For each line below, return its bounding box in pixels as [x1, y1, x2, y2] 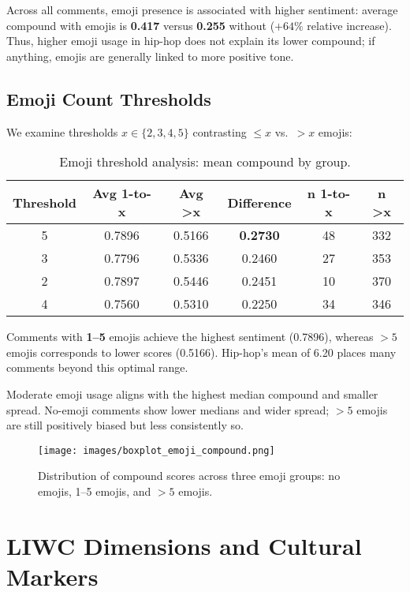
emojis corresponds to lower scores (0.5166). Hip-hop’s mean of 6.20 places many [6, 343, 397, 360]
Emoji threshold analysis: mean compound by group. [59, 152, 351, 171]
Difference [227, 193, 292, 212]
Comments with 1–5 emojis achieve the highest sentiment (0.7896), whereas [6, 328, 374, 345]
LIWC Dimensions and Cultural [6, 529, 362, 561]
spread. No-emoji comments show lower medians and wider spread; [6, 401, 330, 418]
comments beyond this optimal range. [6, 359, 188, 376]
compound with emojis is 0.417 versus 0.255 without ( [6, 17, 275, 33]
